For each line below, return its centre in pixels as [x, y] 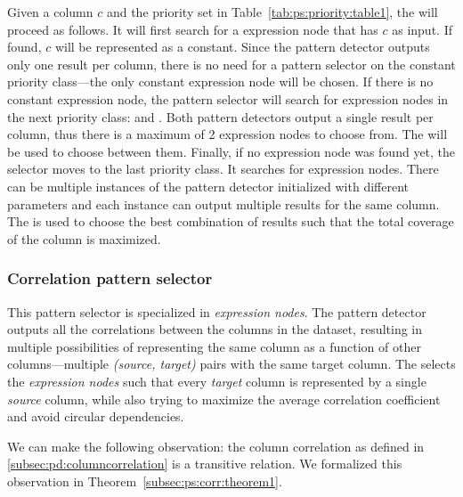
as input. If [422, 29]
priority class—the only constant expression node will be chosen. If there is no [220, 81]
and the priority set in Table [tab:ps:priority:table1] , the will [272, 12]
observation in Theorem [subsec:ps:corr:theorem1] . [145, 481]
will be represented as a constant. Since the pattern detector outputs [242, 47]
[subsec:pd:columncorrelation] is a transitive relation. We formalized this [205, 464]
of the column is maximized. [84, 238]
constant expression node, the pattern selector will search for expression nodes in [228, 98]
